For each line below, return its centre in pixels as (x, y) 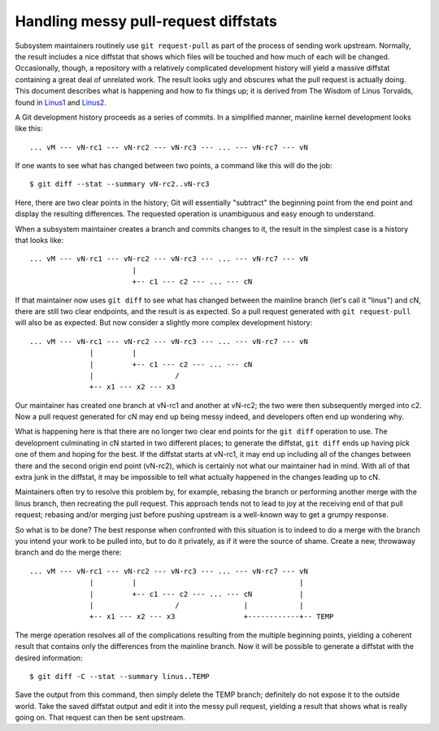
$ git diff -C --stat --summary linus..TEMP (120, 676)
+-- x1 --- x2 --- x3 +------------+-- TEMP (212, 617)
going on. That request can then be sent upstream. (100, 718)
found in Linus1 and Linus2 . (61, 102)
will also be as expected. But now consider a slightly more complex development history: (164, 323)
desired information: (49, 658)
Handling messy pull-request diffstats (146, 21)
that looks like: (39, 241)
